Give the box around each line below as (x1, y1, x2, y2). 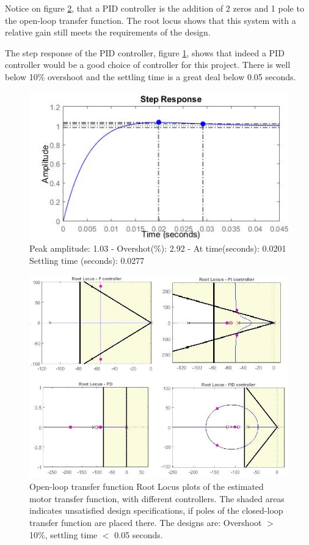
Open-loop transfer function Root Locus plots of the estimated (29, 480, 264, 493)
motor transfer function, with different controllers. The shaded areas (29, 492, 285, 505)
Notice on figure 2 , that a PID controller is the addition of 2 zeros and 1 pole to (5, 2, 304, 14)
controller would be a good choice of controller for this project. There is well (5, 58, 291, 71)
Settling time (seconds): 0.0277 (29, 254, 145, 266)
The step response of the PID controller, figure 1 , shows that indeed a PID (5, 46, 285, 59)
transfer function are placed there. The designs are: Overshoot (29, 516, 262, 529)
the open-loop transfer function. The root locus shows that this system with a (5, 13, 296, 26)
